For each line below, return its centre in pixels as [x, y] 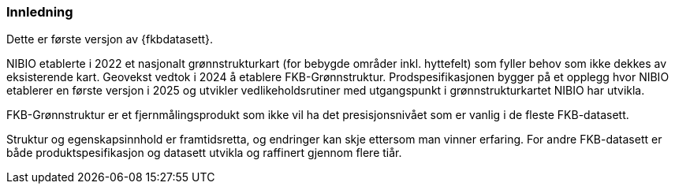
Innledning [40, 12]
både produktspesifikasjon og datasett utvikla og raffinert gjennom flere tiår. [204, 153]
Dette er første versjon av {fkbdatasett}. [110, 39]
